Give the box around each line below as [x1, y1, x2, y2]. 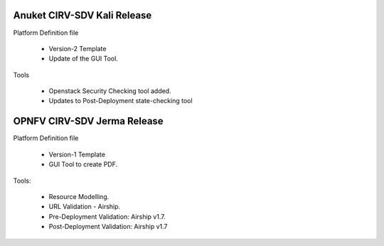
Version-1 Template [48, 150, 106, 159]
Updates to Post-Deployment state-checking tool [48, 97, 193, 105]
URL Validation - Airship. [48, 203, 121, 211]
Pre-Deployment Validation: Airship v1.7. [48, 212, 166, 220]
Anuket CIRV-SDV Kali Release [13, 9, 152, 21]
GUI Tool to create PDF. [48, 160, 118, 169]
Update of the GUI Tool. [48, 54, 119, 63]
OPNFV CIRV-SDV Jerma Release [13, 115, 164, 127]
